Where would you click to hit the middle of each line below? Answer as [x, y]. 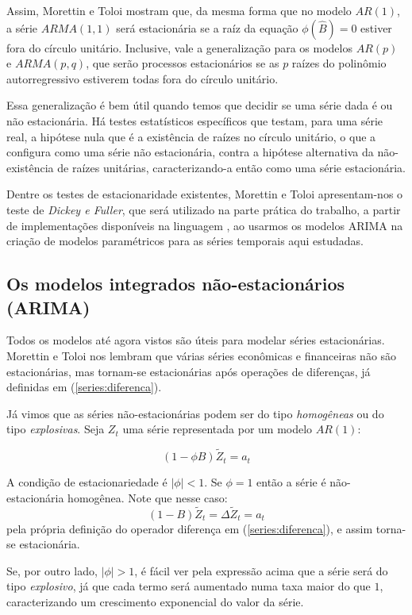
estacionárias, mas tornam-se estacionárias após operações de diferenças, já [189, 371]
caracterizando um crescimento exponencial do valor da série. [155, 601]
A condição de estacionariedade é [87, 482]
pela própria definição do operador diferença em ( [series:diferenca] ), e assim [190, 528]
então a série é [291, 482]
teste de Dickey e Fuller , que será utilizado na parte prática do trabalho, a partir [204, 209]
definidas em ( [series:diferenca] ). [84, 387]
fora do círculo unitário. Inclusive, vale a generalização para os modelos [179, 47]
